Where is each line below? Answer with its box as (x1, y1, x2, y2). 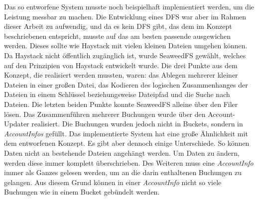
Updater (4, 118, 29, 129)
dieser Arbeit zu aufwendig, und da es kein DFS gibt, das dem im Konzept (4, 21, 232, 31)
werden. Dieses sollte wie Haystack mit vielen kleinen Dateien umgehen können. (4, 40, 248, 51)
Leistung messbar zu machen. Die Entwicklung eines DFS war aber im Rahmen (4, 11, 247, 21)
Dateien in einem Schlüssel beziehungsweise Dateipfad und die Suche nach (4, 89, 230, 100)
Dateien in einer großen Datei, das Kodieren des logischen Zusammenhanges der (4, 79, 248, 90)
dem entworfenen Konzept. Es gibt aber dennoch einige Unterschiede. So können (4, 138, 250, 148)
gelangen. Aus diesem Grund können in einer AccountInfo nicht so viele (4, 177, 222, 187)
